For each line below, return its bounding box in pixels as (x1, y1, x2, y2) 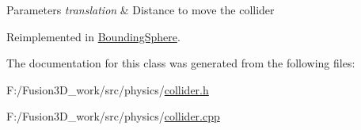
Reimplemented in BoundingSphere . (6, 28, 180, 44)
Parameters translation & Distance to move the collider (6, 2, 275, 17)
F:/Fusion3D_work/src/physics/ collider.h (6, 81, 209, 97)
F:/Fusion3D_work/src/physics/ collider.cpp (6, 108, 220, 124)
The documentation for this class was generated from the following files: (6, 55, 355, 71)
